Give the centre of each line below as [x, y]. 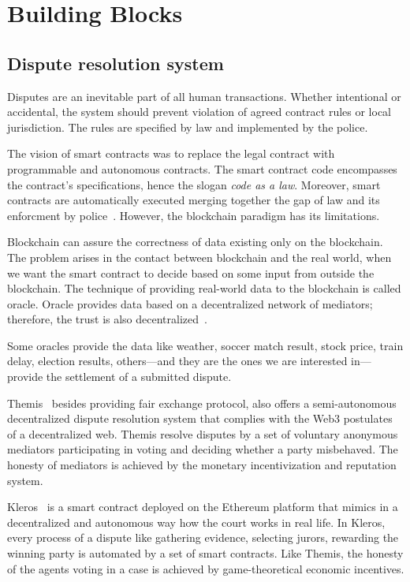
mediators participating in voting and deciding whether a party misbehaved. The [203, 449]
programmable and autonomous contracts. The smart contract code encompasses [202, 168]
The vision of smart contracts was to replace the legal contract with [171, 153]
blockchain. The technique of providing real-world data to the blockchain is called [204, 288]
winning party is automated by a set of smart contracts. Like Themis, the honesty [205, 553]
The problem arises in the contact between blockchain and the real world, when [199, 257]
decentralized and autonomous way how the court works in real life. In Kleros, [196, 522]
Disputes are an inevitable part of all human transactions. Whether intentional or [204, 96]
